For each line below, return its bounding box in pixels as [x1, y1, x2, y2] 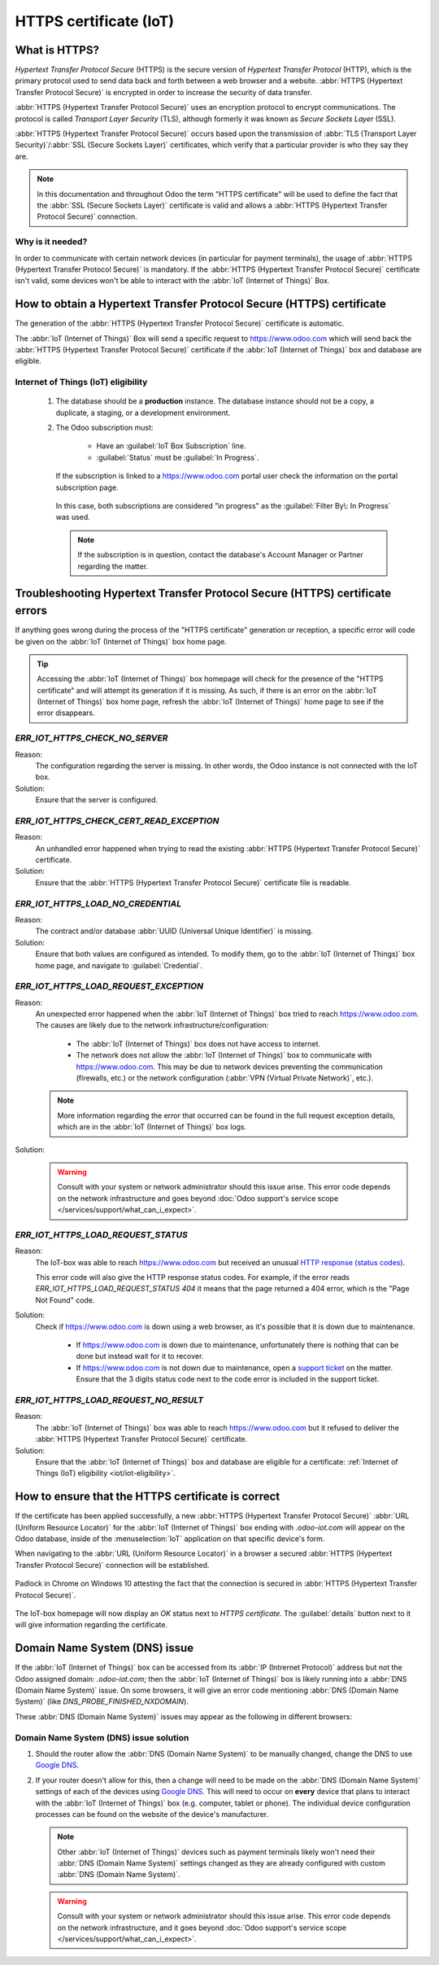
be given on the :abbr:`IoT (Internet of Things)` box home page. [15, 636, 227, 646]
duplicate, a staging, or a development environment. [55, 408, 231, 417]
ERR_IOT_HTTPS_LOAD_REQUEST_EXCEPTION [15, 980, 203, 992]
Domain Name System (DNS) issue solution [15, 1731, 189, 1743]
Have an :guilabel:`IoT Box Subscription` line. [96, 441, 246, 451]
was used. [55, 513, 91, 522]
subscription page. [55, 483, 119, 492]
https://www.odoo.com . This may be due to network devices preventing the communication [76, 1062, 384, 1072]
